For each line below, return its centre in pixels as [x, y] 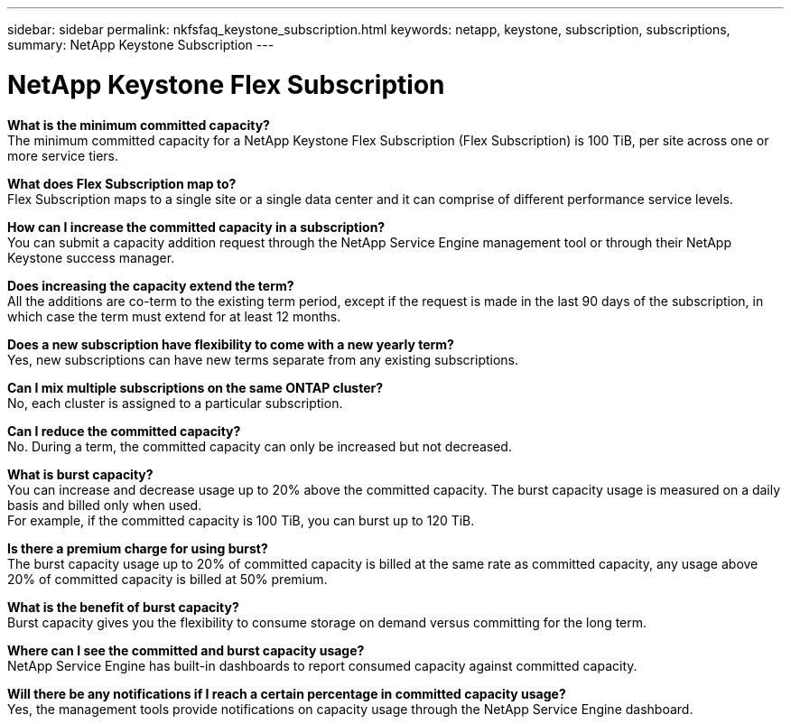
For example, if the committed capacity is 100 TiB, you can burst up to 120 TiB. [241, 520]
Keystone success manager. [91, 257]
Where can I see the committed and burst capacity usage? [186, 650]
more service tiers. [63, 155]
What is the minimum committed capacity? [139, 125]
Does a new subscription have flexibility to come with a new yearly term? [231, 344]
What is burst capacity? [80, 474]
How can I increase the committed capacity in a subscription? [196, 227]
